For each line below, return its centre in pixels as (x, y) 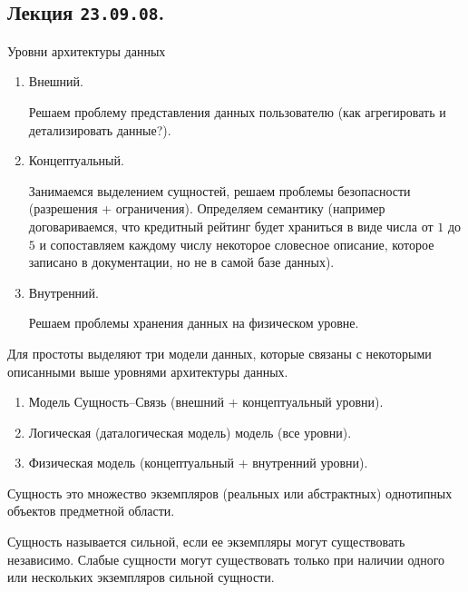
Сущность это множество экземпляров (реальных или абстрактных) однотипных (230, 493)
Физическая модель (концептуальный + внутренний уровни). (198, 463)
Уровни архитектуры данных (87, 50)
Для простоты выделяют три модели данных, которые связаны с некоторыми (219, 353)
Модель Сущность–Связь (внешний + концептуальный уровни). (206, 402)
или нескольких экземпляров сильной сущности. (141, 577)
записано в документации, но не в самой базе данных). (181, 262)
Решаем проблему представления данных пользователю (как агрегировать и (237, 111)
